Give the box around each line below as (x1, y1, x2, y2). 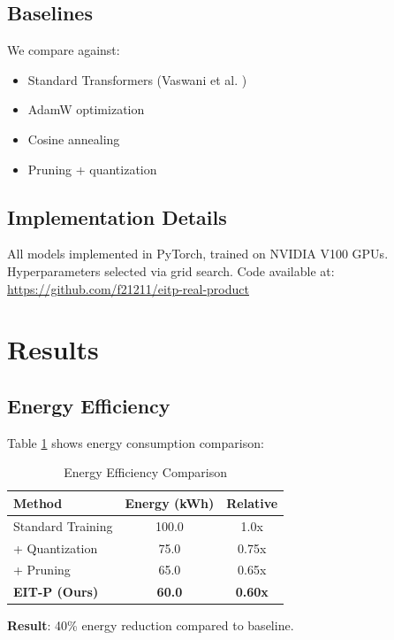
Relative (226, 493, 278, 512)
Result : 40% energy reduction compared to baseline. (7, 616, 294, 635)
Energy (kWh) (125, 493, 215, 512)
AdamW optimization (27, 100, 145, 119)
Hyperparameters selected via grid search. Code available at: (7, 261, 335, 280)
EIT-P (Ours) (13, 582, 99, 601)
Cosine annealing (27, 129, 120, 148)
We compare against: (7, 41, 120, 59)
